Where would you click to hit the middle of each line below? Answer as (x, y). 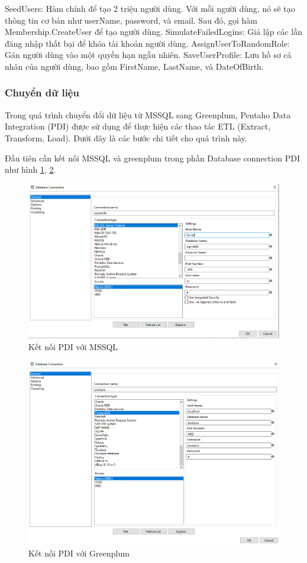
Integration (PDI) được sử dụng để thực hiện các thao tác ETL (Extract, (138, 126)
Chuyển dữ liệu (42, 93)
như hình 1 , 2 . (30, 169)
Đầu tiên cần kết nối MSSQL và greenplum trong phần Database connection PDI (152, 158)
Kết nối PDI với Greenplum (79, 553)
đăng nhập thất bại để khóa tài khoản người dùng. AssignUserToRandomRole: (147, 43)
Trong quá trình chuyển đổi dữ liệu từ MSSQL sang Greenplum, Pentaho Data (148, 114)
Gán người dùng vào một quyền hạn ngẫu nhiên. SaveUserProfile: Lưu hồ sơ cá (148, 55)
